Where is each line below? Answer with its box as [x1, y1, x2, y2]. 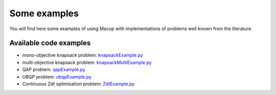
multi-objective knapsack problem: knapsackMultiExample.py [22, 59, 152, 65]
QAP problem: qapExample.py [22, 66, 85, 73]
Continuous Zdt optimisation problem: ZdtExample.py [22, 81, 135, 87]
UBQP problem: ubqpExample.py [22, 74, 92, 80]
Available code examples [9, 39, 91, 47]
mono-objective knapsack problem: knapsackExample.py [22, 52, 143, 58]
